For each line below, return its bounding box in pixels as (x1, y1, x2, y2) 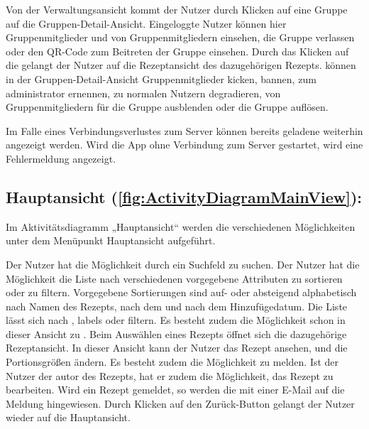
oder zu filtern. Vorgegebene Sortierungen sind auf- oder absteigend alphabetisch (6, 285, 357, 300)
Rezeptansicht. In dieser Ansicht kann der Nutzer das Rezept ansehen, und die (6, 340, 348, 355)
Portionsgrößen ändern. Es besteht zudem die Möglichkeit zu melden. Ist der (6, 354, 339, 369)
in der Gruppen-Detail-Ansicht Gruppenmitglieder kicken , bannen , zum (6, 71, 316, 86)
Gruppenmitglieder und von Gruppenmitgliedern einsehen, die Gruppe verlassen (6, 30, 355, 45)
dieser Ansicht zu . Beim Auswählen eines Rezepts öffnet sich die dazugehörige (6, 326, 347, 341)
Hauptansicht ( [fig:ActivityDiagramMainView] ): (6, 185, 362, 207)
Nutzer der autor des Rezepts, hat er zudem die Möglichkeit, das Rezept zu (6, 368, 334, 383)
